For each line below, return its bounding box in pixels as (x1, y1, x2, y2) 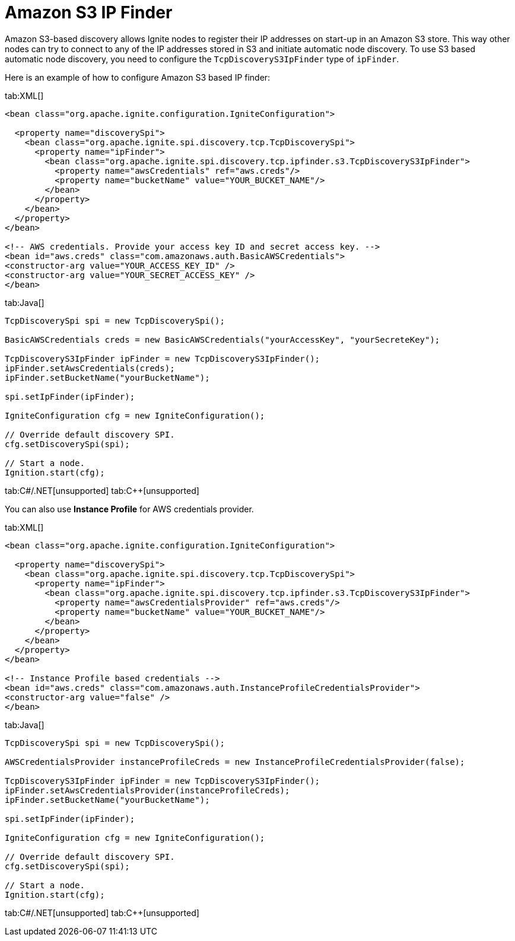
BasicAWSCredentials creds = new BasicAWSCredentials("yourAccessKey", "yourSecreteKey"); (5, 334, 440, 344)
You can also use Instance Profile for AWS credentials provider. (5, 503, 254, 514)
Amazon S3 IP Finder (5, 2, 173, 23)
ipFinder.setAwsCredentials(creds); (5, 363, 175, 373)
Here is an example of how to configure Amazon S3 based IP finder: (5, 72, 271, 82)
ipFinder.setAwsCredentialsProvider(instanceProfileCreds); (5, 785, 290, 795)
